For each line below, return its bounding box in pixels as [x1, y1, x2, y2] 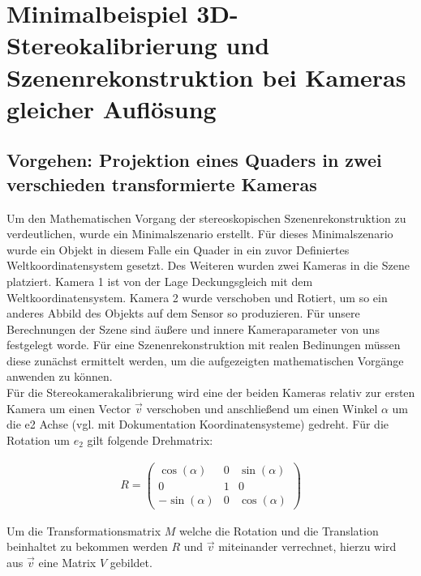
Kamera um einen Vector [6, 399, 131, 416]
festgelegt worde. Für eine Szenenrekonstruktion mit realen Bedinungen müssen [6, 336, 401, 353]
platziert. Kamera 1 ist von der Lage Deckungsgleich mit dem [6, 272, 313, 289]
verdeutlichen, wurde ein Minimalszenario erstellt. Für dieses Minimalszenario [6, 225, 393, 242]
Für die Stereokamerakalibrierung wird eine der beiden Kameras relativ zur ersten [6, 384, 415, 401]
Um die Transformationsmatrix [6, 522, 161, 539]
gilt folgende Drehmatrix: [87, 431, 213, 448]
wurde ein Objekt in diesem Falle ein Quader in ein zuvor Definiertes [6, 241, 350, 258]
